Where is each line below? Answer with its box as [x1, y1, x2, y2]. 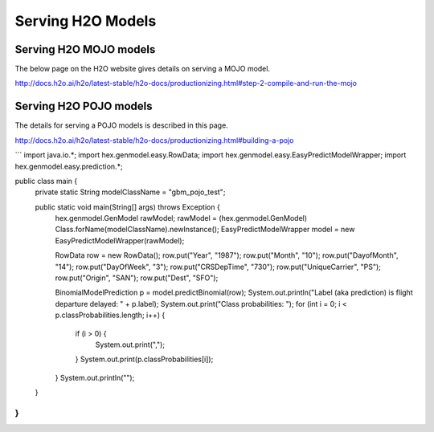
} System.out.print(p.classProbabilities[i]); [75, 354, 214, 365]
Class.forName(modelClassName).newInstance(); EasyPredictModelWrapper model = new [55, 225, 355, 234]
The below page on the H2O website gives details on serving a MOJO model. [14, 64, 271, 74]
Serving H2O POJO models [14, 100, 153, 113]
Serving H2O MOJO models [14, 43, 156, 56]
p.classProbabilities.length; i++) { [55, 310, 166, 320]
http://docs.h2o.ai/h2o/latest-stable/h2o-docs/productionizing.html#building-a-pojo [14, 135, 294, 145]
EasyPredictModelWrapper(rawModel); [55, 235, 185, 245]
